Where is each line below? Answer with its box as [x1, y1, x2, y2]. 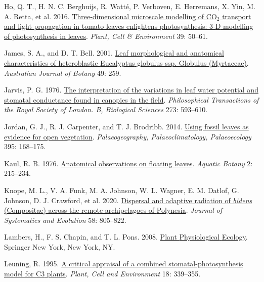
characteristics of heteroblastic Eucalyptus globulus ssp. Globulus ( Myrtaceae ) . [4, 57, 249, 68]
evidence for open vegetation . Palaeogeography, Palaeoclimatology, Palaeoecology [4, 131, 251, 142]
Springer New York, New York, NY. [4, 241, 115, 252]
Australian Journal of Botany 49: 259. [4, 67, 121, 78]
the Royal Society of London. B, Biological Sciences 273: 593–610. [4, 104, 208, 115]
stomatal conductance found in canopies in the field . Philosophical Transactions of [4, 94, 259, 105]
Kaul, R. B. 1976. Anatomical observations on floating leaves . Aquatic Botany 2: [4, 158, 253, 168]
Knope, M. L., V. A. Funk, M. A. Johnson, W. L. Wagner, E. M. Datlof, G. [4, 184, 239, 195]
